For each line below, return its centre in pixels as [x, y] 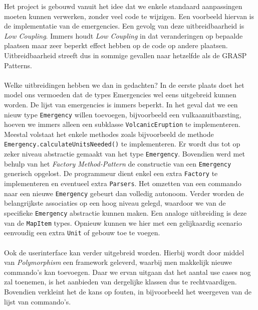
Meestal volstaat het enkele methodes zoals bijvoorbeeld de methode [109, 134]
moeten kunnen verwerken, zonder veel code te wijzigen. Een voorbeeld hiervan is [129, 16]
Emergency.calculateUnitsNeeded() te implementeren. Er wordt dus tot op [122, 144]
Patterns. [18, 65]
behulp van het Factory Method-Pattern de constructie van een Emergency [118, 163]
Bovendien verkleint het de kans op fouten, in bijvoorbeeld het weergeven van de [128, 291]
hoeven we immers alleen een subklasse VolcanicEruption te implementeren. [122, 124]
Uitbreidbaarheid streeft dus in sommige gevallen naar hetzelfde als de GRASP [125, 55]
